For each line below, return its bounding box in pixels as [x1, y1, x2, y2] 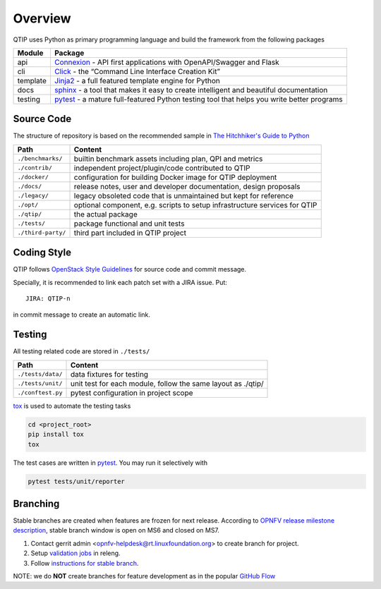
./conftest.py [17, 389, 63, 396]
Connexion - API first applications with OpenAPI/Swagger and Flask [54, 57, 280, 67]
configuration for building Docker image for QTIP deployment [73, 172, 277, 182]
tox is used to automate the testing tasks [13, 401, 131, 410]
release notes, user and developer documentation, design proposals [73, 181, 301, 191]
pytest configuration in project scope [70, 388, 193, 398]
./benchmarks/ [17, 155, 63, 162]
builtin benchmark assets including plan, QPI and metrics [73, 154, 263, 164]
